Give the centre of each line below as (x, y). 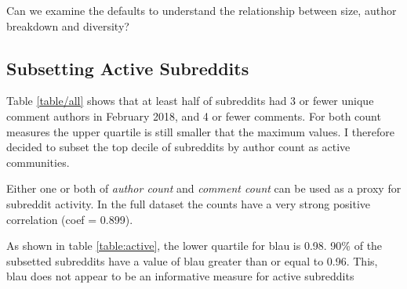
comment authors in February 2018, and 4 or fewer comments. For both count (194, 116)
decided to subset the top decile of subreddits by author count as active (178, 147)
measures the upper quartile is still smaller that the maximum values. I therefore (200, 131)
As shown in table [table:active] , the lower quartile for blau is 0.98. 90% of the (194, 246)
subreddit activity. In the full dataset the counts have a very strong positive (189, 203)
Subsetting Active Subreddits (128, 68)
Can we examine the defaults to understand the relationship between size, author (202, 10)
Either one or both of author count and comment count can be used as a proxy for (204, 188)
